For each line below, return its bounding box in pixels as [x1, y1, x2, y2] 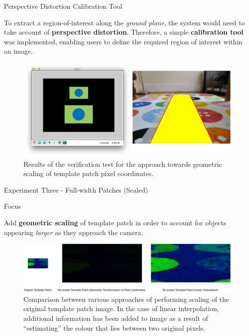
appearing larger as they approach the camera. [4, 227, 143, 237]
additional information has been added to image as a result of [23, 313, 208, 323]
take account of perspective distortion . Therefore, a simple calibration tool [4, 27, 244, 37]
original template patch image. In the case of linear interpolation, [23, 303, 219, 314]
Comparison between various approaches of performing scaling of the [23, 294, 229, 304]
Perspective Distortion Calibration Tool [4, 1, 123, 11]
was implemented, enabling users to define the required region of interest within [4, 36, 243, 46]
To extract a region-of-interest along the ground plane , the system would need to [4, 17, 245, 27]
